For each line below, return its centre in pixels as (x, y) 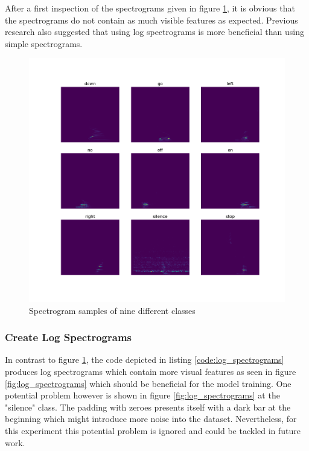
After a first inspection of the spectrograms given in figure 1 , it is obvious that (150, 8)
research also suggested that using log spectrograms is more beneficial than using (154, 32)
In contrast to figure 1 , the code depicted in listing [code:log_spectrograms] (145, 360)
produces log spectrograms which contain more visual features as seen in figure (151, 372)
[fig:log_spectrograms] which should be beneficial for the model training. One (148, 383)
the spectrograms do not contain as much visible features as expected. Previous (151, 20)
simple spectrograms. (44, 43)
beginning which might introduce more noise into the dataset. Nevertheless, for (151, 419)
